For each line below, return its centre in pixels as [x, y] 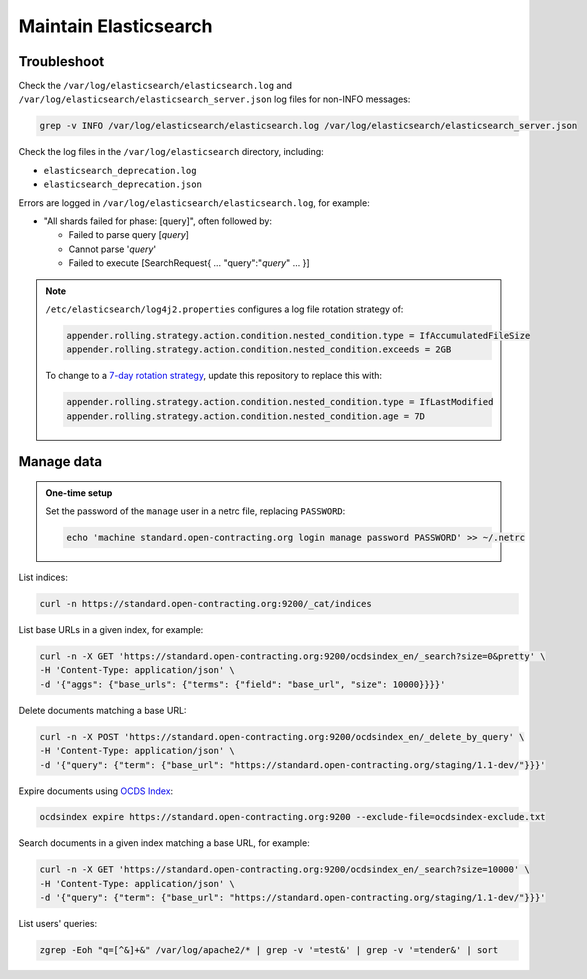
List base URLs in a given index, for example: [111, 629]
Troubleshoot [61, 61]
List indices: [43, 577]
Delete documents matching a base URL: [102, 710]
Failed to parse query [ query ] [129, 235]
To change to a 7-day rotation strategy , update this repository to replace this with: [214, 376]
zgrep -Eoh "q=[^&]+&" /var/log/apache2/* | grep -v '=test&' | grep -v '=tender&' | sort [269, 950]
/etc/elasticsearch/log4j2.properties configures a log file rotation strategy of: [224, 309]
